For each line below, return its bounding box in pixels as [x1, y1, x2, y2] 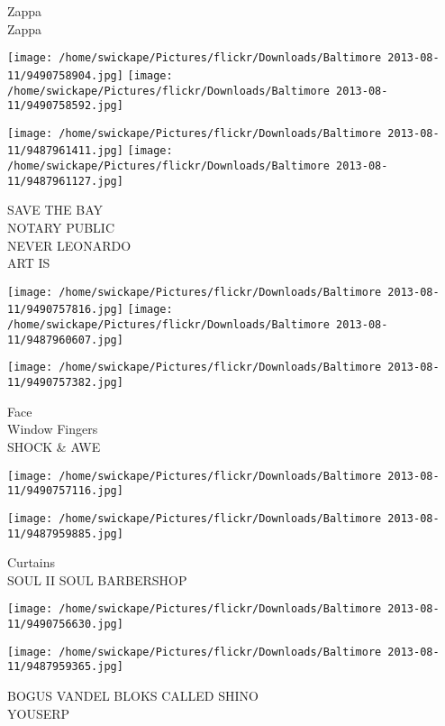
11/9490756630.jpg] [7, 618, 123, 630]
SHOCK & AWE [7, 437, 101, 455]
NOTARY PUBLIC [7, 218, 114, 237]
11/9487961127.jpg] [7, 174, 123, 188]
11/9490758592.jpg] [7, 99, 123, 113]
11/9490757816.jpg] [7, 303, 123, 317]
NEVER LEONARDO [7, 235, 132, 254]
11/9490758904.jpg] [7, 69, 123, 82]
